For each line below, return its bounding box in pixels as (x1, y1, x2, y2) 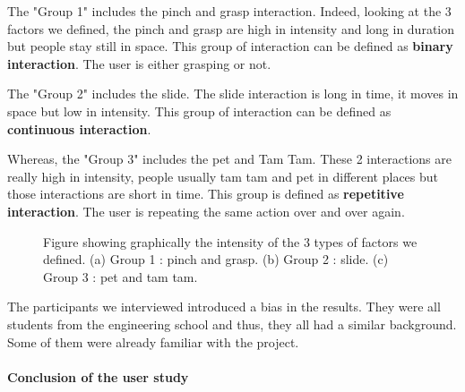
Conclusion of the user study (7, 367, 189, 386)
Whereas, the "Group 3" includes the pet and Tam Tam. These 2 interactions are (7, 149, 452, 168)
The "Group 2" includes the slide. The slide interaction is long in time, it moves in (7, 84, 459, 103)
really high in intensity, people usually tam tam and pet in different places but (7, 166, 439, 185)
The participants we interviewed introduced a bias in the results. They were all (7, 297, 441, 316)
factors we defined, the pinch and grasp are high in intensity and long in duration (7, 19, 454, 38)
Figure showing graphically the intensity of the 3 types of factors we (43, 232, 418, 251)
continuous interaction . (7, 119, 151, 138)
